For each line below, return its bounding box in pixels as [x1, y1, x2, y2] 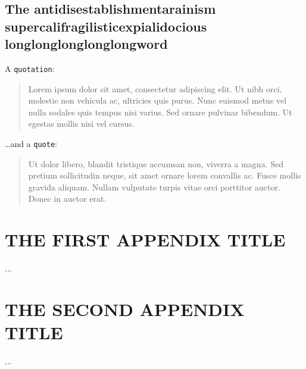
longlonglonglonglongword [5, 35, 168, 53]
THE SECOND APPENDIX [5, 296, 245, 321]
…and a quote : [5, 137, 57, 150]
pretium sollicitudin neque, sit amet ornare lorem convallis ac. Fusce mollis [28, 169, 301, 182]
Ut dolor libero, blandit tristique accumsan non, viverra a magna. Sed [28, 157, 283, 170]
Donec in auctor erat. [28, 192, 107, 205]
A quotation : [5, 62, 55, 74]
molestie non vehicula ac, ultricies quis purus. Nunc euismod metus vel [28, 94, 287, 107]
